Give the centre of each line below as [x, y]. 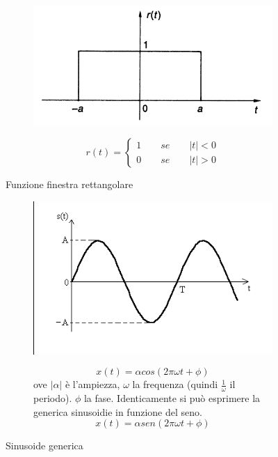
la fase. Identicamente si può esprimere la [172, 398]
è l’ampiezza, [92, 384]
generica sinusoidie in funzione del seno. [118, 411]
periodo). [53, 398]
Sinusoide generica [44, 446]
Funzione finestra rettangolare [69, 184]
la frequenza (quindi [175, 384]
